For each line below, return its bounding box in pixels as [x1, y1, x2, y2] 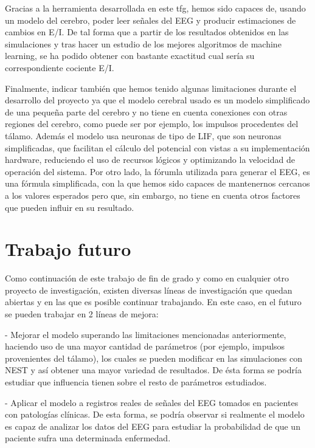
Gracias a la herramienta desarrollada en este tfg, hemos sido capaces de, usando [5, 2, 306, 14]
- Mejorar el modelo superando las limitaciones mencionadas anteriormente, [5, 328, 286, 340]
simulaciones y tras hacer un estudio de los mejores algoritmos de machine [5, 37, 282, 50]
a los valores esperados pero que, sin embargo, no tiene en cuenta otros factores [5, 188, 300, 201]
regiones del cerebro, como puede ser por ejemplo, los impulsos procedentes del [5, 117, 299, 130]
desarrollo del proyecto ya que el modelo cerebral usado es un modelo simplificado [5, 94, 310, 106]
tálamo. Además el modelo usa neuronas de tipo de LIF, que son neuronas [5, 129, 282, 142]
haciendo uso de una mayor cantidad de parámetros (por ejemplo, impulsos [5, 340, 285, 353]
